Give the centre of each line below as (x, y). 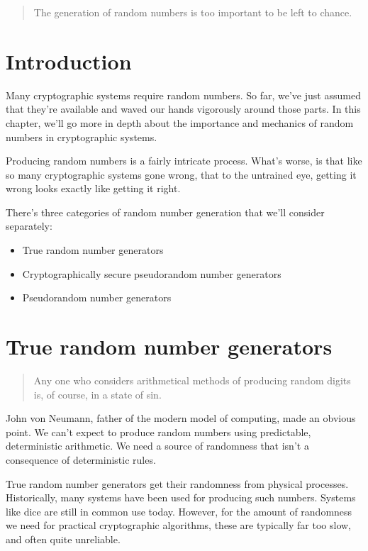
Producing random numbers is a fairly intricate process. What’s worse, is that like (184, 161)
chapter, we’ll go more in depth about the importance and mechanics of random (180, 122)
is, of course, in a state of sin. (97, 394)
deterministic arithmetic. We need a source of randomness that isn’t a (157, 446)
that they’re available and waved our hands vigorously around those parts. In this (183, 109)
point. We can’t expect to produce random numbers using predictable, (158, 432)
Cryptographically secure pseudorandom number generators (152, 273)
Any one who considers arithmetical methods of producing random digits (192, 380)
